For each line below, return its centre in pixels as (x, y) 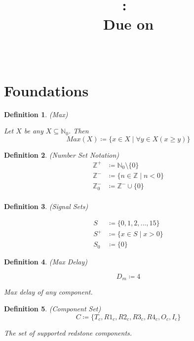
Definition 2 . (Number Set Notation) (61, 154)
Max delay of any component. (48, 292)
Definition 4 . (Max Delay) (46, 262)
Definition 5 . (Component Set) (53, 308)
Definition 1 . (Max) (36, 114)
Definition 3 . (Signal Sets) (46, 206)
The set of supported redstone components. (68, 332)
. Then (78, 131)
